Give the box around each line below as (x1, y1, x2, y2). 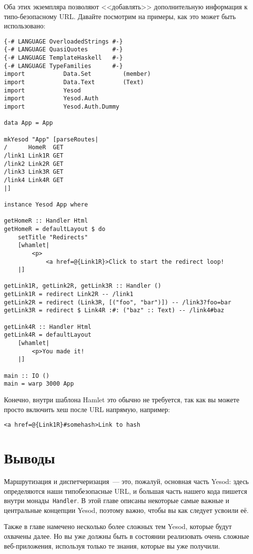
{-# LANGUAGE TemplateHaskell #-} (4, 54, 123, 62)
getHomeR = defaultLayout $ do (4, 225, 105, 232)
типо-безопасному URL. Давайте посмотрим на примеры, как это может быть (4, 11, 236, 21)
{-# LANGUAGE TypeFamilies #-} (4, 62, 123, 69)
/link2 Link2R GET (4, 160, 63, 167)
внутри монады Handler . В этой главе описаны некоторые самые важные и (4, 495, 230, 506)
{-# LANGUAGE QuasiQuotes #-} (4, 46, 123, 53)
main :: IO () (4, 372, 50, 379)
